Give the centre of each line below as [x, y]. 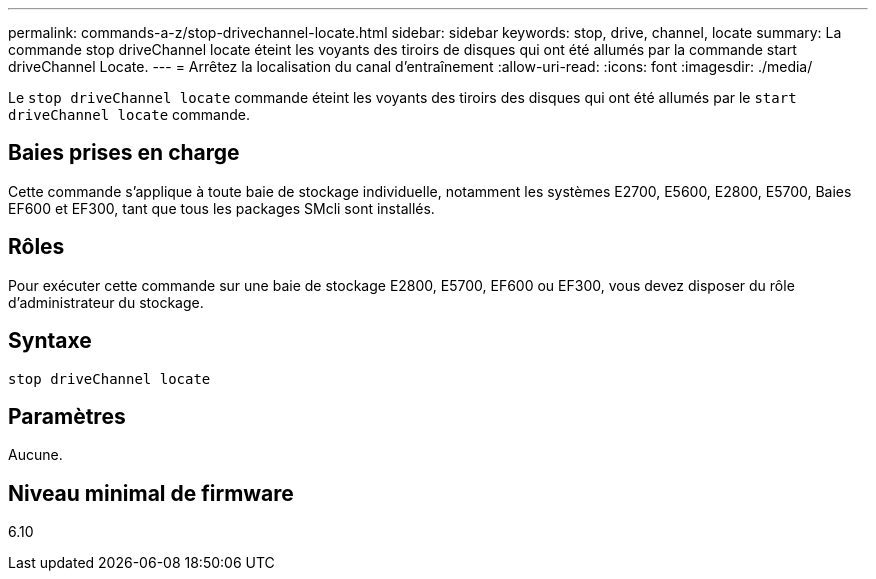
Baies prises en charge [124, 153]
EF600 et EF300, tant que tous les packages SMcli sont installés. [221, 208]
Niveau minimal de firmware [151, 493]
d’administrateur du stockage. [106, 302]
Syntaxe [50, 341]
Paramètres [67, 416]
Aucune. [35, 455]
